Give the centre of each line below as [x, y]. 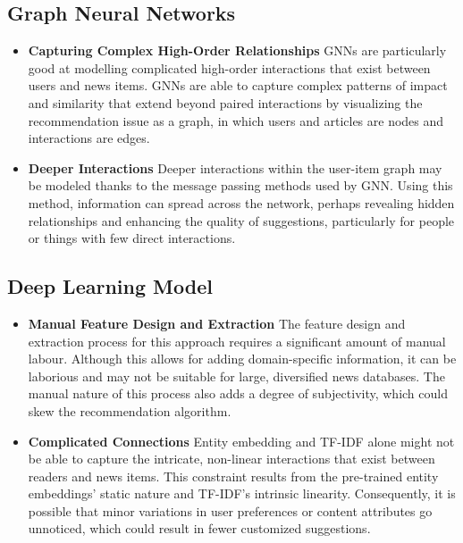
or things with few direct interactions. [132, 238]
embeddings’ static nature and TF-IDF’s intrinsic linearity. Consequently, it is [242, 493]
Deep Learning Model [110, 286]
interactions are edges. [89, 138]
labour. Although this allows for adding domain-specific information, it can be [242, 359]
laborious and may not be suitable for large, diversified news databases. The [236, 376]
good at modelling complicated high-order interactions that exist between [229, 67]
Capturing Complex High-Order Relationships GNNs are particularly [237, 50]
